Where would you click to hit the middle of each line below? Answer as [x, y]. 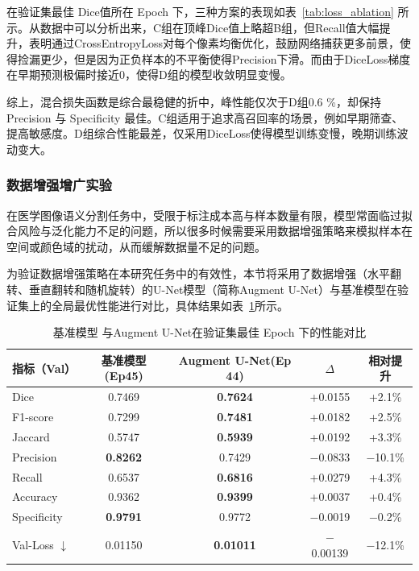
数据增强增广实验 [59, 185]
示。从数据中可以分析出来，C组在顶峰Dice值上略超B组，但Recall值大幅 [193, 27]
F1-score [33, 416]
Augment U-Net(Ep [235, 360]
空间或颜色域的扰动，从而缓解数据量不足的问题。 [136, 246]
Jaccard [31, 436]
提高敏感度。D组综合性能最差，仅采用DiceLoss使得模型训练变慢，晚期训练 [202, 133]
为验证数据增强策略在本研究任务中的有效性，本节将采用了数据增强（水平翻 [204, 273]
